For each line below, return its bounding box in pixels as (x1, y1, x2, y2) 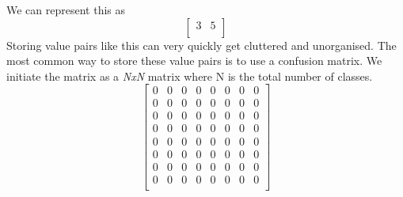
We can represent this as (6, 2, 126, 17)
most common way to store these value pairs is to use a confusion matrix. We (6, 52, 382, 69)
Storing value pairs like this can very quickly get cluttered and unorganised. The (6, 36, 397, 53)
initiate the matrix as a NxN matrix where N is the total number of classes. (6, 67, 373, 84)
